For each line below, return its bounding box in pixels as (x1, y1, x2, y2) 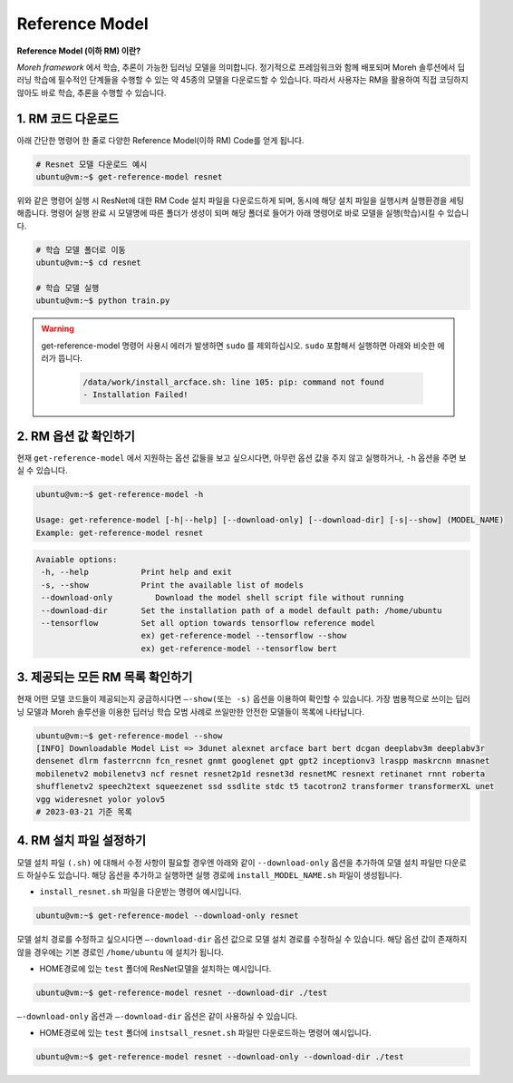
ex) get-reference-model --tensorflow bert (140, 643, 337, 653)
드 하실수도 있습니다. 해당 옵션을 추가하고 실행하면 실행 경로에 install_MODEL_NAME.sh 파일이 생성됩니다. (16, 869, 402, 880)
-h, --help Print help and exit (41, 567, 233, 578)
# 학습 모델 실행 (35, 282, 100, 293)
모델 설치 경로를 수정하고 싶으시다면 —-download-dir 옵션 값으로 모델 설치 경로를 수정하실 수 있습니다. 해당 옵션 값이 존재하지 (16, 934, 468, 945)
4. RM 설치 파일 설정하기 (16, 833, 147, 848)
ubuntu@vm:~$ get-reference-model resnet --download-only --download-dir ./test (35, 1052, 404, 1062)
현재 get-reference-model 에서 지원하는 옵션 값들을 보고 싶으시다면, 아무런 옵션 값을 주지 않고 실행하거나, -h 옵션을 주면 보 (16, 452, 467, 463)
